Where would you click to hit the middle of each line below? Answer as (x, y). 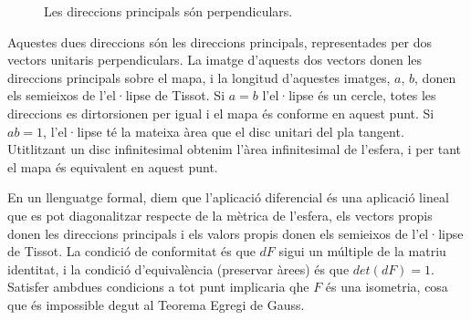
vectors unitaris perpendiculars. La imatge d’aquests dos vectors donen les (215, 60)
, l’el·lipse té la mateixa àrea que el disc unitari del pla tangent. (224, 131)
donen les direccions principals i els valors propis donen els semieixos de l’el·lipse (235, 233)
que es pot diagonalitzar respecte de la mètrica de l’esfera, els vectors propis (220, 215)
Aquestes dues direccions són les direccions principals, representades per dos (220, 41)
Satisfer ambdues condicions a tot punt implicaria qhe (158, 287)
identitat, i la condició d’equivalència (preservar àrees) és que (178, 268)
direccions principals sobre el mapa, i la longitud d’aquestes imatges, (199, 77)
